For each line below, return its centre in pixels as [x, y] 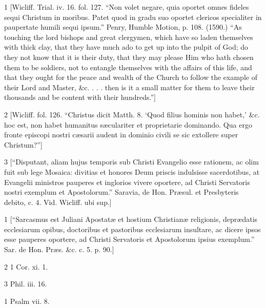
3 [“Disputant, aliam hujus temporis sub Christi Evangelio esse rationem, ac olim [131, 162]
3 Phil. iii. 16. [26, 284]
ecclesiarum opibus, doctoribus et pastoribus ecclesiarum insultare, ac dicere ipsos [132, 229]
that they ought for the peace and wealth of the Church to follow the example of [131, 77]
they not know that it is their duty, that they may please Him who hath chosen [129, 57]
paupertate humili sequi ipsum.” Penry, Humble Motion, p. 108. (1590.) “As [123, 27]
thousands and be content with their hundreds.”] [80, 97]
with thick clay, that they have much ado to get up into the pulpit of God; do [126, 47]
